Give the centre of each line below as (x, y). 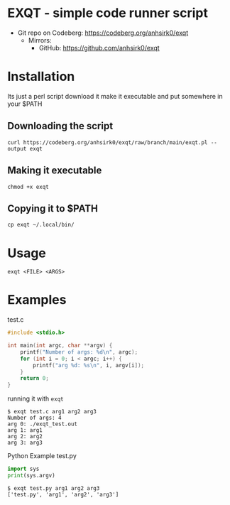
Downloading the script (60, 126)
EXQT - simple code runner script (108, 13)
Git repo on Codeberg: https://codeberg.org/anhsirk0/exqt (103, 33)
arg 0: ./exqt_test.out (43, 424)
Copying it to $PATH (53, 208)
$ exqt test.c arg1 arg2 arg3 (52, 412)
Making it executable (55, 171)
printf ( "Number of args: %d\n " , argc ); (79, 352)
